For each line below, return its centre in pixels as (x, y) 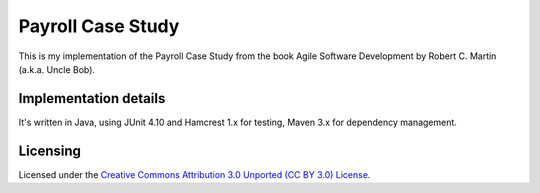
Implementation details (92, 98)
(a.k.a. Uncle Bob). (56, 69)
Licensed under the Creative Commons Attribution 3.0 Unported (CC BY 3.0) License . (194, 174)
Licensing (50, 150)
